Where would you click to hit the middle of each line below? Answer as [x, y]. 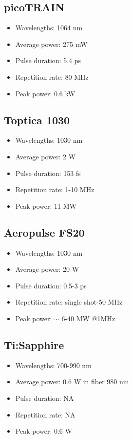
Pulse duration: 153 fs [48, 173]
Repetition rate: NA [45, 414]
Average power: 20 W [47, 269]
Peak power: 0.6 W [44, 431]
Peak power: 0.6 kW [45, 93]
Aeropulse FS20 [44, 232]
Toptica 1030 [37, 120]
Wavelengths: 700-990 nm [53, 365]
